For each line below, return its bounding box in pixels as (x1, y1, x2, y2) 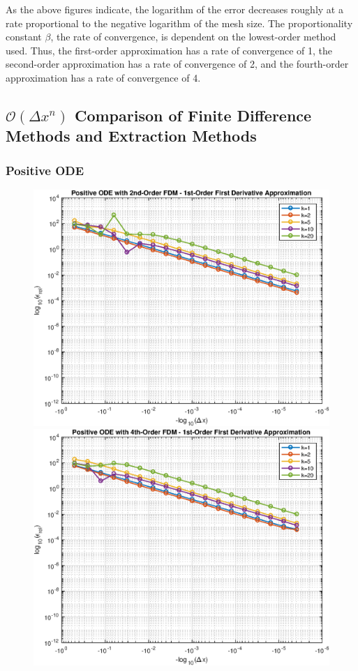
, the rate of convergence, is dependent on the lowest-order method (50, 29, 336, 44)
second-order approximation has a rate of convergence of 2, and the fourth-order (6, 56, 349, 71)
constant (6, 29, 42, 44)
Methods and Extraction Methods (6, 125, 257, 146)
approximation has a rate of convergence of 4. (6, 70, 201, 84)
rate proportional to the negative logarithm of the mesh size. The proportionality (6, 15, 353, 30)
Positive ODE (6, 161, 84, 179)
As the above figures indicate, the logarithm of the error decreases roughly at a (6, 2, 343, 16)
